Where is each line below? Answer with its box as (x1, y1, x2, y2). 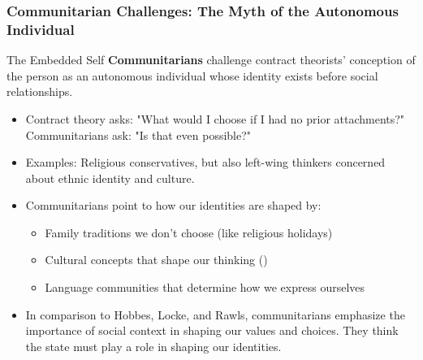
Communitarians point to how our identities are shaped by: (25, 197, 322, 214)
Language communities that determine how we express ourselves (45, 279, 365, 296)
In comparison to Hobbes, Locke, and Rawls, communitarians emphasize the (25, 306, 405, 323)
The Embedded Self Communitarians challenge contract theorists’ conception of (6, 51, 416, 68)
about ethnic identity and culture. (25, 169, 195, 186)
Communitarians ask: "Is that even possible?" (25, 126, 252, 143)
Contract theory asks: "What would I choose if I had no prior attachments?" (25, 110, 405, 127)
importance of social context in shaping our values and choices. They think (25, 322, 399, 339)
